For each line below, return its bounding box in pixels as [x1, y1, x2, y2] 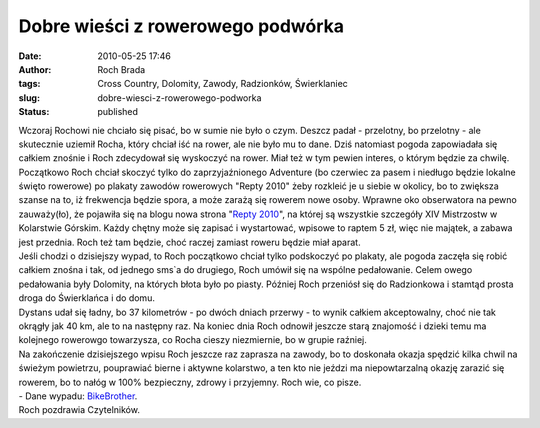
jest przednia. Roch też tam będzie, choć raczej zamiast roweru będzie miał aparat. [18, 236, 361, 248]
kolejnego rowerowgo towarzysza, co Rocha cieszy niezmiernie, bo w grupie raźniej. [18, 334, 367, 346]
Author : [18, 63, 52, 75]
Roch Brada [97, 63, 146, 75]
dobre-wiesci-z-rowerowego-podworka [97, 91, 262, 104]
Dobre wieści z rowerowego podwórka [18, 15, 345, 37]
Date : [18, 50, 42, 62]
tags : [18, 78, 41, 90]
